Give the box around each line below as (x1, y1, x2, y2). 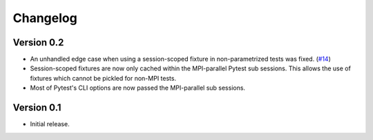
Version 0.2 (12, 37, 64, 48)
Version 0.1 (12, 102, 61, 114)
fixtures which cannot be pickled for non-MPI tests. (30, 74, 176, 82)
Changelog (12, 10, 77, 26)
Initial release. (30, 120, 70, 128)
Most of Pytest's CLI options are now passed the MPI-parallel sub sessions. (30, 83, 245, 92)
